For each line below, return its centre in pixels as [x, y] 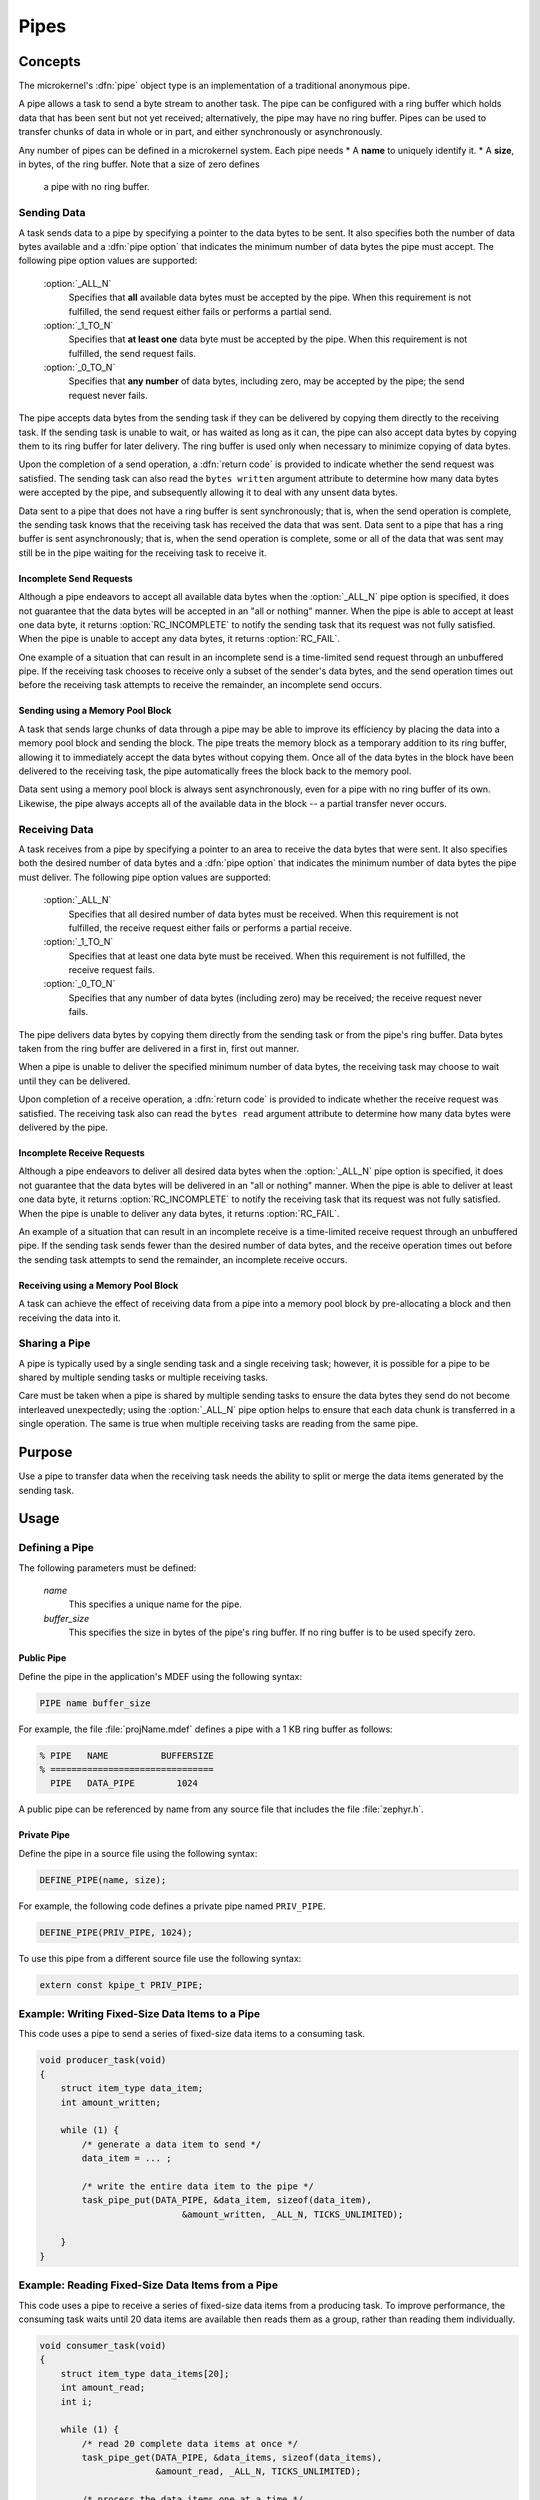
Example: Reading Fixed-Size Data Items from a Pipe [148, 2285]
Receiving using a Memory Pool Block [98, 1285]
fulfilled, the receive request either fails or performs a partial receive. [210, 927]
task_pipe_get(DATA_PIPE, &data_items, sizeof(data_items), [232, 2458]
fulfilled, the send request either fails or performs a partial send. [200, 311]
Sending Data [52, 213]
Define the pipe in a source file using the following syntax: [138, 1853]
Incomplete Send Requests [76, 578]
